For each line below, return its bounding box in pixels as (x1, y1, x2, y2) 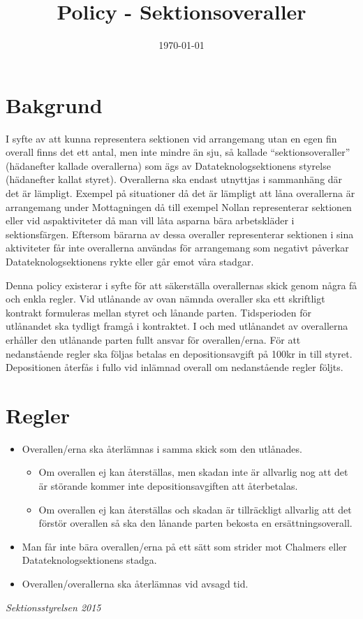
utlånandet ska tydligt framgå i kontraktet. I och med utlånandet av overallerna (6, 319, 348, 333)
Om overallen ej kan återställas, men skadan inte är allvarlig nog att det (38, 465, 348, 479)
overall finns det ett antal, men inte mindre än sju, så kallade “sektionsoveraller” (6, 145, 350, 159)
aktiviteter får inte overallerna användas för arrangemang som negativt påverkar (6, 240, 349, 255)
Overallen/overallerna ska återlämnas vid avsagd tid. (22, 576, 249, 591)
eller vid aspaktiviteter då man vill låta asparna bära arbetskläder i (6, 213, 295, 228)
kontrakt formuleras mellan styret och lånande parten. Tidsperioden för (6, 305, 312, 319)
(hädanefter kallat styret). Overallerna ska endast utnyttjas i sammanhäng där (6, 172, 343, 187)
